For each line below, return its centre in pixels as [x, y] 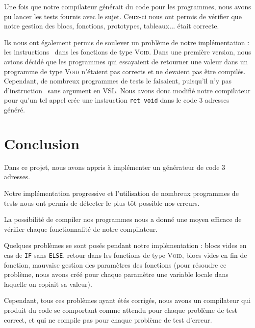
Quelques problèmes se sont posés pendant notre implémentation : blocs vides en [125, 245]
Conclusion [42, 143]
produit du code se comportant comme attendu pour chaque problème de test [121, 310]
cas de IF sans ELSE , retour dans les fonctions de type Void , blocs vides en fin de [126, 255]
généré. [14, 109]
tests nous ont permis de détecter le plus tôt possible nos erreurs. [102, 203]
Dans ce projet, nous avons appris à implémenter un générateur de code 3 [115, 167]
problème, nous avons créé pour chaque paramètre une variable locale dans [116, 274]
